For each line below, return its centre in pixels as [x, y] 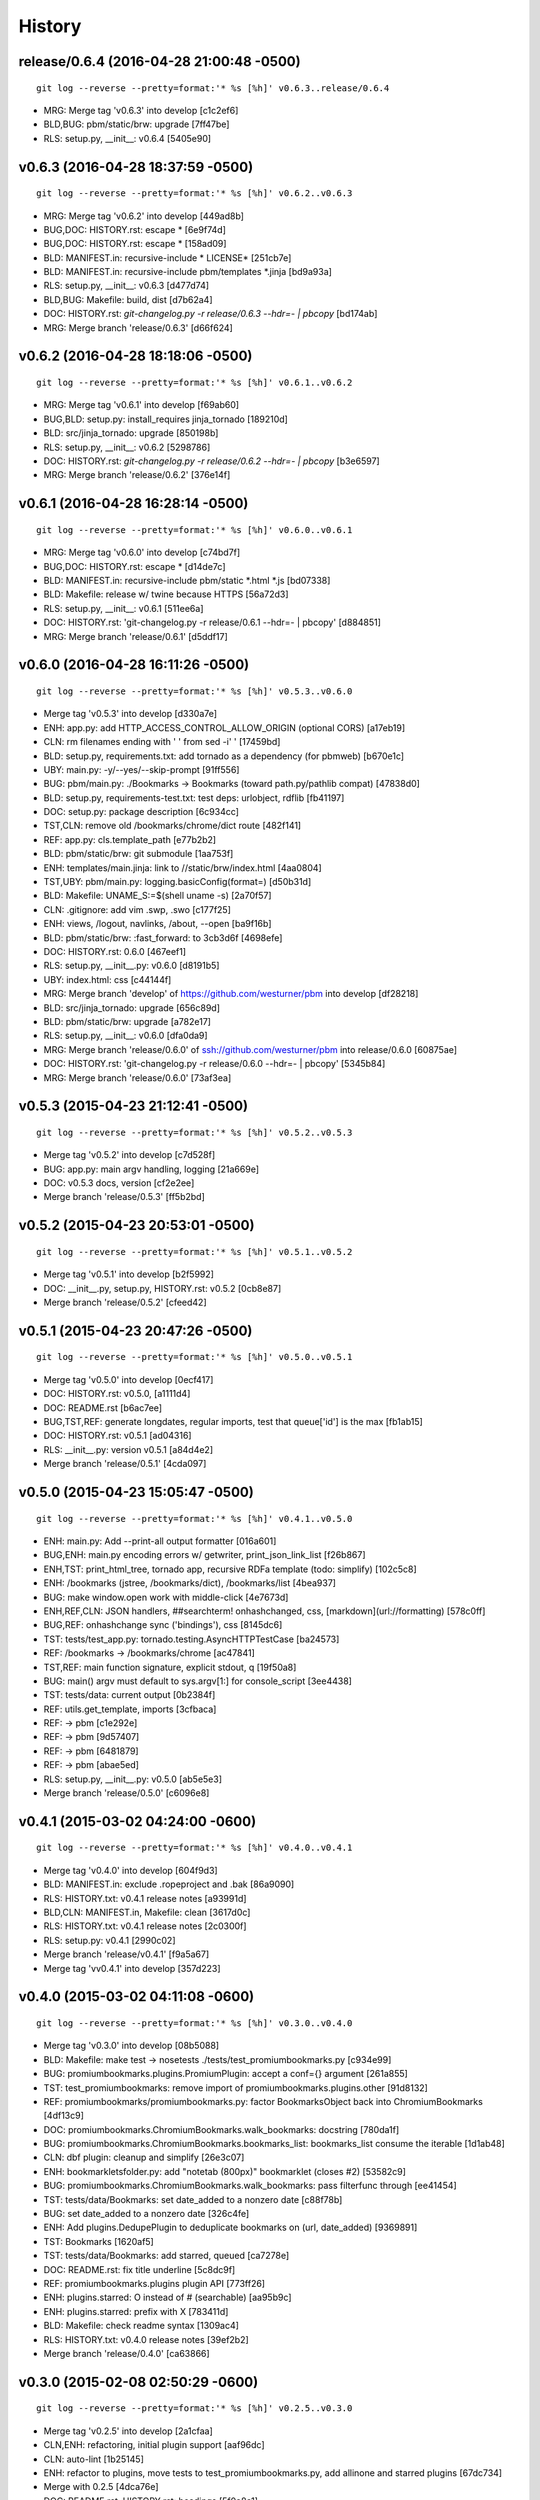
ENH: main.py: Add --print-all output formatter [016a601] [160, 1541]
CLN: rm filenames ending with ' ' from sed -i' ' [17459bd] [162, 742]
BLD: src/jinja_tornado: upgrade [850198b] [131, 433]
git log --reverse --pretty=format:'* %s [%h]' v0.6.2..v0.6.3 [194, 193]
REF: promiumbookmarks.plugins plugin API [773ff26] [154, 2283]
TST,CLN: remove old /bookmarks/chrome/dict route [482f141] [172, 826]
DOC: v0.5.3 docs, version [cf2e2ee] [119, 1183]
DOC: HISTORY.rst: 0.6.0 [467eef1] [115, 951]
